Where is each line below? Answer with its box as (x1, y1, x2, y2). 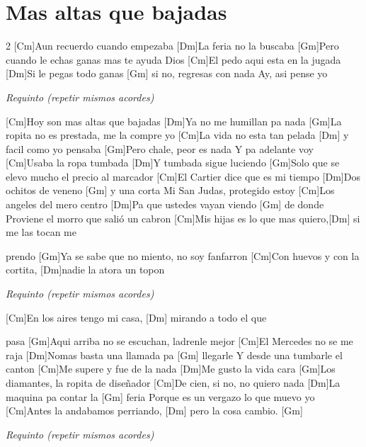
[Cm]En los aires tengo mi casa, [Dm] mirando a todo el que (6, 310, 267, 324)
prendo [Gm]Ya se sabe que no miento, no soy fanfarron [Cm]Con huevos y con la (6, 248, 360, 263)
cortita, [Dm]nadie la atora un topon (6, 262, 165, 277)
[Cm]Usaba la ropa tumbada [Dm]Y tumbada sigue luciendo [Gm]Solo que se (6, 155, 340, 170)
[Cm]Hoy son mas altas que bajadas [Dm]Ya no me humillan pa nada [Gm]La (6, 113, 342, 128)
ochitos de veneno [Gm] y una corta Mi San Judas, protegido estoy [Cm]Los (6, 183, 335, 198)
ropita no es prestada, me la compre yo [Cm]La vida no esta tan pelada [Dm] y (6, 128, 349, 142)
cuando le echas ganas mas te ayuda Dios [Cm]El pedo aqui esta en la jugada (6, 52, 341, 67)
